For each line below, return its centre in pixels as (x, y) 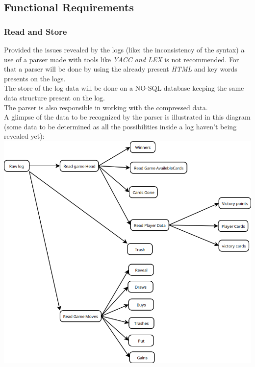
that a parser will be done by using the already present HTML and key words (121, 69)
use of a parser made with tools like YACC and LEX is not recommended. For (122, 59)
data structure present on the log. (54, 97)
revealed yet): (24, 136)
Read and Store (36, 31)
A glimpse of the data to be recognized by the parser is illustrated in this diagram (127, 117)
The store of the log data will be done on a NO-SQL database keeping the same (124, 88)
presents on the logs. (35, 78)
